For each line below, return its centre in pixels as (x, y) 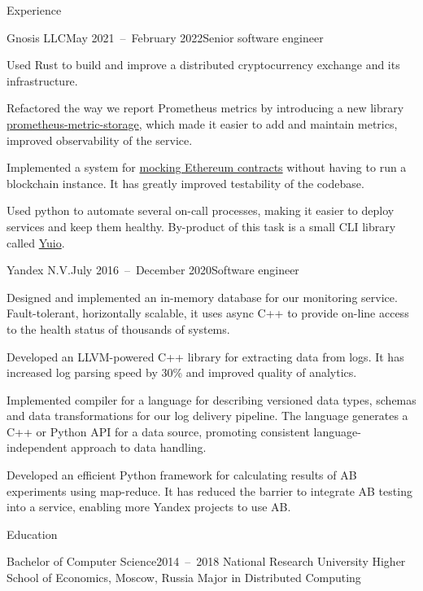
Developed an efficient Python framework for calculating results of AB (182, 475)
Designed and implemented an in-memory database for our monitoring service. (202, 297)
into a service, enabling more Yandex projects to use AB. (149, 507)
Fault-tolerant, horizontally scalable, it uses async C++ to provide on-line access (208, 313)
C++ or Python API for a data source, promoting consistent (158, 431)
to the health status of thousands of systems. (118, 328)
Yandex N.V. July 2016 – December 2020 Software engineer (153, 270)
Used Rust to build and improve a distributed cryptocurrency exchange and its (203, 65)
